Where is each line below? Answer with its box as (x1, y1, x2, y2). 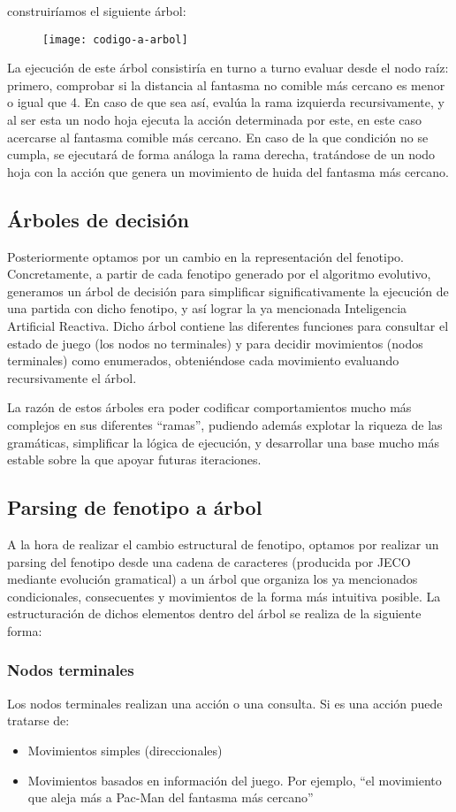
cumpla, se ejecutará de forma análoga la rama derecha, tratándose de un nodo (7, 145, 436, 164)
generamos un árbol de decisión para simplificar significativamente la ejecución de (7, 281, 449, 300)
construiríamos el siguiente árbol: (7, 2, 186, 19)
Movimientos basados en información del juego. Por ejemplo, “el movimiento (27, 770, 442, 789)
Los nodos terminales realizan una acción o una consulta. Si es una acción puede (7, 693, 443, 712)
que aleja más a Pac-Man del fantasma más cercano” (27, 788, 314, 807)
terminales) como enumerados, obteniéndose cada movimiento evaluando (7, 351, 399, 370)
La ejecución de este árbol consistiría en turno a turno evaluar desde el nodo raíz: (7, 58, 449, 77)
